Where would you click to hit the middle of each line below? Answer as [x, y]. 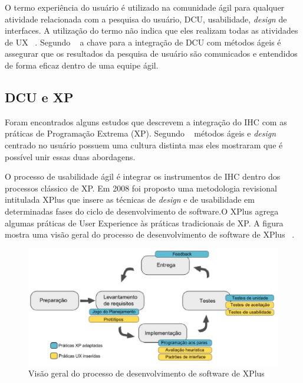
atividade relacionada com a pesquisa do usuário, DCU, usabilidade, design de [146, 19]
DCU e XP [39, 97]
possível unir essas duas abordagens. [70, 156]
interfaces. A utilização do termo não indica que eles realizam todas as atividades [151, 30]
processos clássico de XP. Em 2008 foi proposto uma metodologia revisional [141, 188]
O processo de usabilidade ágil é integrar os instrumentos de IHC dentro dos [143, 176]
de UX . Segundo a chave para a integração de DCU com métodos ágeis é [143, 42]
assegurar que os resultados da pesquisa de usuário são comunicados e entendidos [151, 53]
